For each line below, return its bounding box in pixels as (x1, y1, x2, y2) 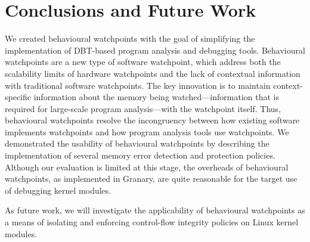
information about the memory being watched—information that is (33, 91, 279, 103)
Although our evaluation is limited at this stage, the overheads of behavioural (5, 160, 289, 173)
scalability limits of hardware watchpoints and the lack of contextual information (5, 67, 300, 79)
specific (5, 91, 32, 103)
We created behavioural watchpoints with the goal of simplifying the (5, 32, 255, 45)
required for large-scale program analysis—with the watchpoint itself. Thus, (5, 102, 281, 114)
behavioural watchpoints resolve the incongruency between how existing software (5, 114, 300, 126)
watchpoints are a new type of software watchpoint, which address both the (5, 55, 281, 68)
